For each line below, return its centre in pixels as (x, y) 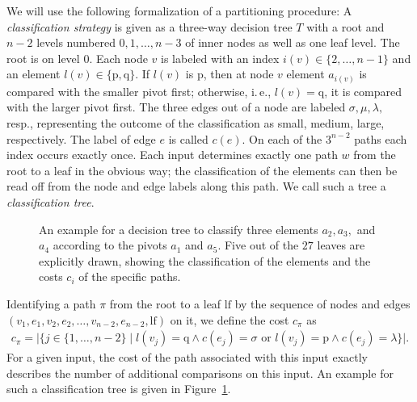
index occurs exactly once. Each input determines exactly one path (172, 155)
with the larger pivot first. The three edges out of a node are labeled (176, 107)
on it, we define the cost (230, 319)
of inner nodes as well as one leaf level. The (293, 42)
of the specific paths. (130, 276)
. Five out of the (258, 245)
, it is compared (363, 91)
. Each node (118, 58)
